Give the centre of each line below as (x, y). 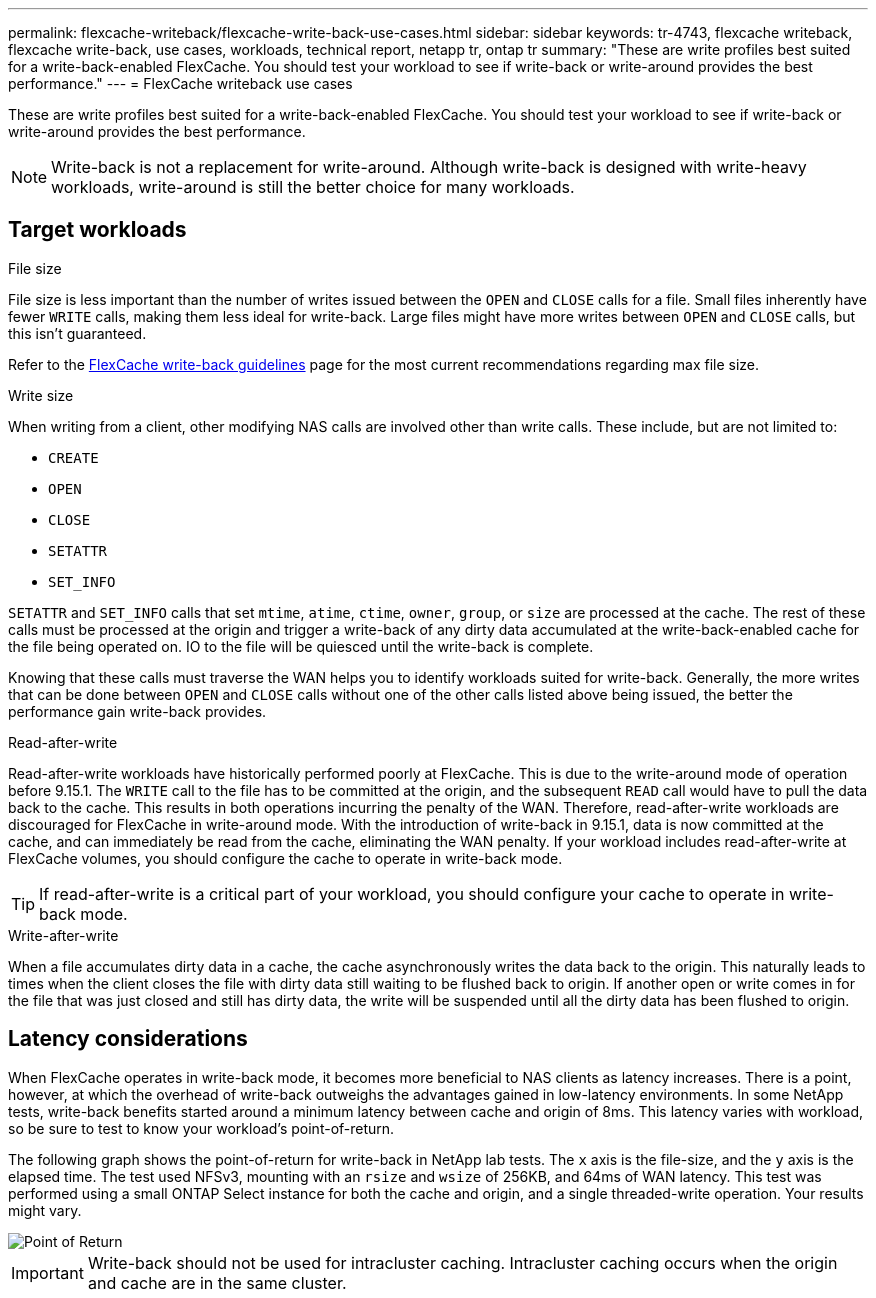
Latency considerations (128, 1039)
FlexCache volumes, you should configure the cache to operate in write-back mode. (285, 858)
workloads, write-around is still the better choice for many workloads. (313, 187)
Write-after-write (63, 935)
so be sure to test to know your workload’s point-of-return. (201, 1128)
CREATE (73, 457)
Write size (41, 395)
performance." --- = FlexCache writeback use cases (180, 83)
